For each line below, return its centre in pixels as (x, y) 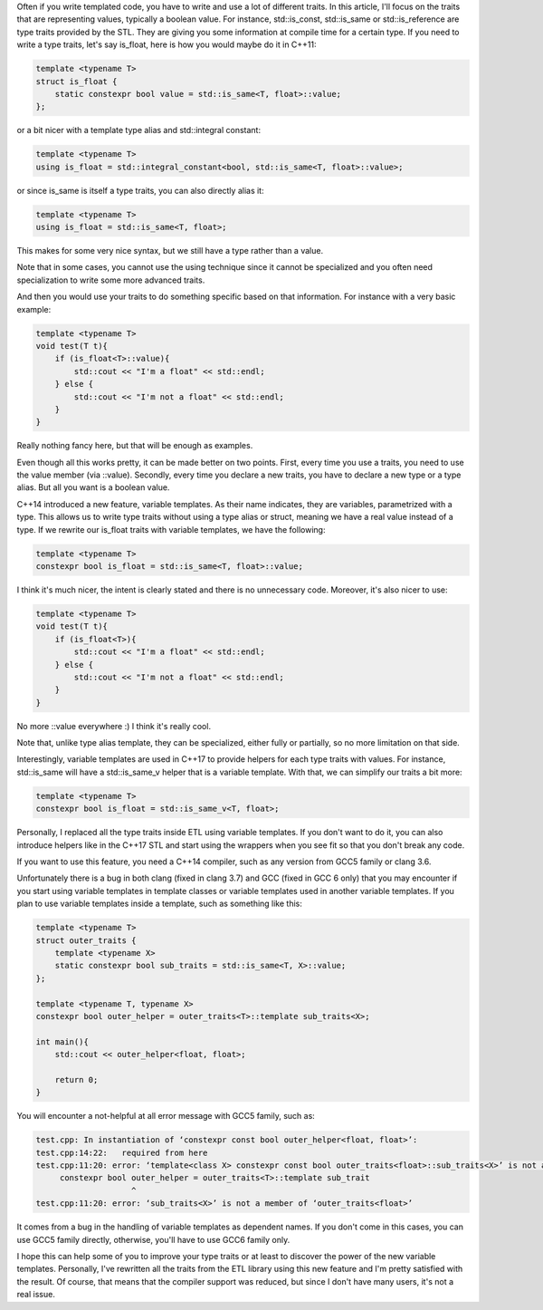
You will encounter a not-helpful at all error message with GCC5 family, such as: (166, 1116)
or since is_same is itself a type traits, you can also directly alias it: (140, 190)
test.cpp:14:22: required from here (122, 1152)
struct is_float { (76, 81)
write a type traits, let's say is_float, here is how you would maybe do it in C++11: (167, 44)
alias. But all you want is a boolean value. (93, 487)
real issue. (36, 1295)
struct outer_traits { (86, 940)
